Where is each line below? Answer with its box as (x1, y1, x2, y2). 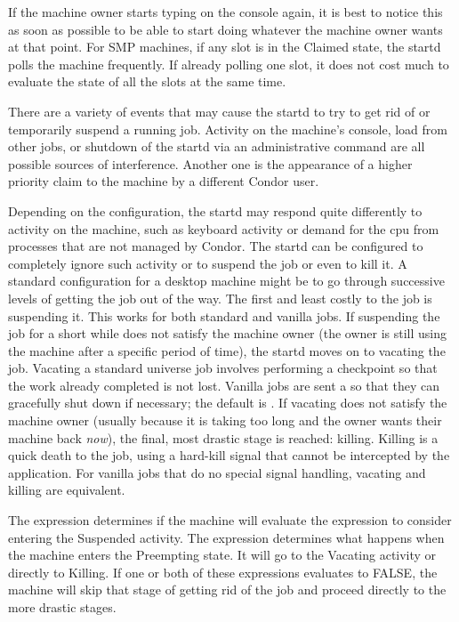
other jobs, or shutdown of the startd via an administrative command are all (8, 137, 425, 156)
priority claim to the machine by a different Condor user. (8, 172, 319, 190)
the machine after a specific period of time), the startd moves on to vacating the (8, 341, 446, 359)
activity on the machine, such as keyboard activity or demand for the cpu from (8, 219, 439, 238)
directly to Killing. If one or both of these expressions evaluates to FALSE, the (8, 562, 438, 581)
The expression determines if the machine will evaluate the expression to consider (8, 511, 452, 529)
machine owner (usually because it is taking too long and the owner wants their (8, 411, 442, 430)
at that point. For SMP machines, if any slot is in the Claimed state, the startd (8, 37, 441, 56)
